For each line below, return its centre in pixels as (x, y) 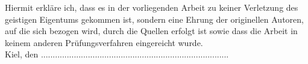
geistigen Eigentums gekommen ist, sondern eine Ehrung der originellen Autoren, (154, 19)
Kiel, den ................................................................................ (117, 54)
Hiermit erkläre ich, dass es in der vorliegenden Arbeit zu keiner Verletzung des (152, 7)
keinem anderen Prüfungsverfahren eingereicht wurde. (104, 42)
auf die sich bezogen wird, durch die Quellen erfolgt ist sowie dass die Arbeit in (151, 31)
